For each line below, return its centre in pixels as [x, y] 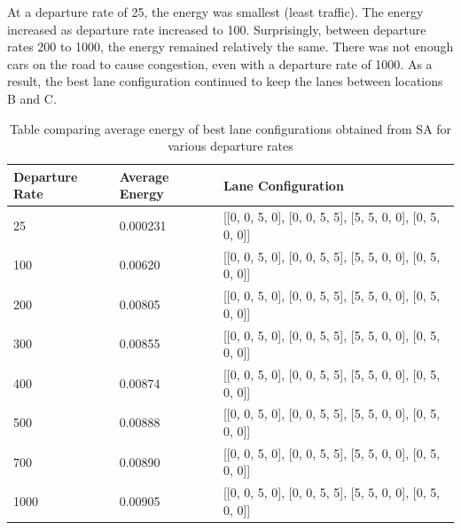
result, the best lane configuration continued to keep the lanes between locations [225, 81]
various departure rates [230, 146]
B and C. [32, 98]
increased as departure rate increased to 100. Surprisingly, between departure [217, 29]
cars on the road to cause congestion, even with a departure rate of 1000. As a [220, 63]
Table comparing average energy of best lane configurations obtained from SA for [230, 128]
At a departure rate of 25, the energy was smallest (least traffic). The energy [215, 12]
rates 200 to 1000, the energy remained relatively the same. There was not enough [230, 47]
